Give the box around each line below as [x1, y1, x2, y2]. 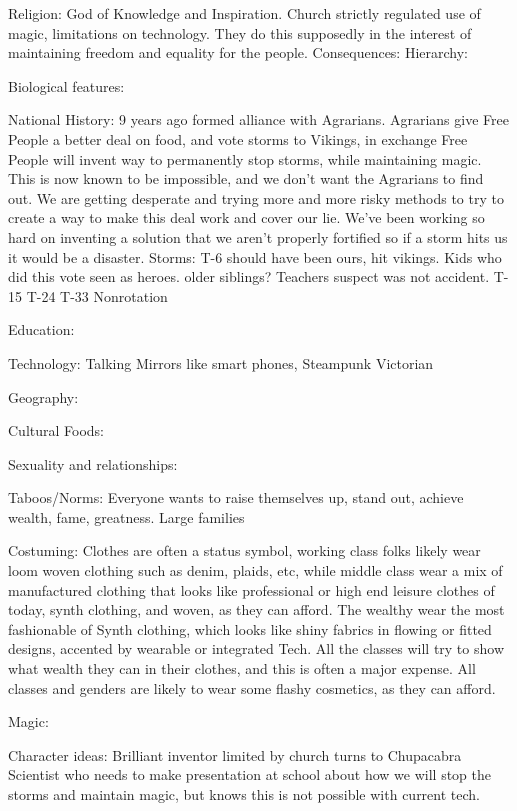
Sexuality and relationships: [8, 453, 178, 474]
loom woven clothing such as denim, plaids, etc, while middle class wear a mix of [8, 560, 503, 581]
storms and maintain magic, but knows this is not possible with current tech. [8, 784, 480, 804]
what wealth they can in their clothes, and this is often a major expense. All [8, 658, 476, 679]
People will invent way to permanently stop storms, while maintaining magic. [8, 148, 482, 169]
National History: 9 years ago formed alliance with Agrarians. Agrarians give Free [8, 109, 509, 130]
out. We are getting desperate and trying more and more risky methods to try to [8, 187, 504, 208]
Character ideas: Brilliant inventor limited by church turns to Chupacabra [8, 744, 462, 765]
